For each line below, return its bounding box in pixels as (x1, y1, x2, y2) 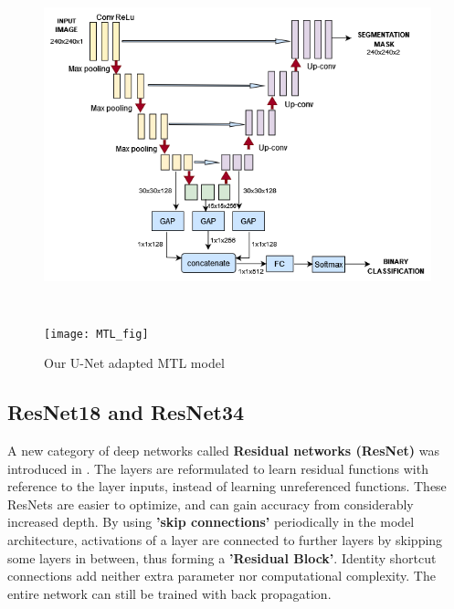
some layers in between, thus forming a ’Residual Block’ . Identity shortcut (7, 548, 437, 567)
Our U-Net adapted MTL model (44, 353, 225, 373)
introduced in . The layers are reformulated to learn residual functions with (7, 458, 428, 478)
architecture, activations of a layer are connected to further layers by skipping (7, 530, 443, 550)
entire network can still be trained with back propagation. (7, 583, 332, 603)
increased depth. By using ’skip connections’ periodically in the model (7, 512, 415, 531)
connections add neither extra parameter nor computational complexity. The (7, 566, 436, 585)
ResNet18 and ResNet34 (7, 398, 245, 426)
